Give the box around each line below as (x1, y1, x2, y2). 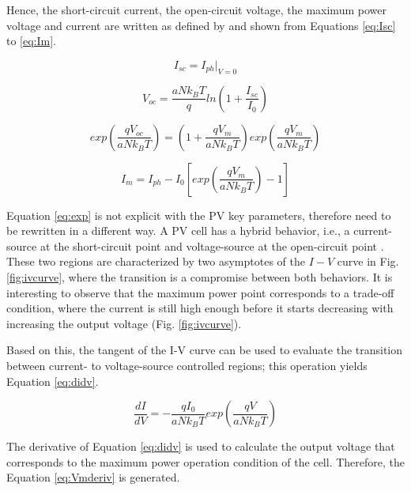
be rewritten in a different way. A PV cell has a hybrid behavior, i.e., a (6, 222, 350, 239)
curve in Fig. (337, 253, 399, 270)
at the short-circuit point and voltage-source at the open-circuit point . (40, 237, 384, 254)
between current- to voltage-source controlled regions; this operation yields (6, 357, 368, 373)
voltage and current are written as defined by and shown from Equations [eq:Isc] (6, 17, 396, 33)
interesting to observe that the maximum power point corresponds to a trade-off (6, 284, 394, 300)
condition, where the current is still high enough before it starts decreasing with (6, 300, 394, 316)
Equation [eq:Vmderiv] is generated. (6, 469, 180, 485)
